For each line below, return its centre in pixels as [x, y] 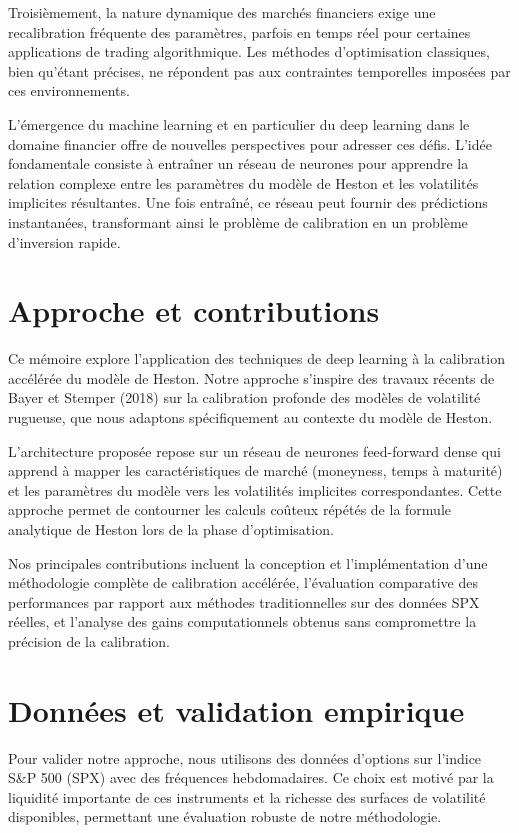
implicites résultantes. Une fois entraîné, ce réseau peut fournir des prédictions [248, 202]
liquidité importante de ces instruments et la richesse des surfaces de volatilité [247, 796]
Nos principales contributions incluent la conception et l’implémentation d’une [248, 562]
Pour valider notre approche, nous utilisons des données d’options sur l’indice [245, 757]
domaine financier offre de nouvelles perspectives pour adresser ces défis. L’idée [250, 143]
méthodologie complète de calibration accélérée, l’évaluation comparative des [243, 582]
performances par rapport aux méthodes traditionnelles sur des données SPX [244, 601]
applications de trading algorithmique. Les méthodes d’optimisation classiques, [249, 51]
